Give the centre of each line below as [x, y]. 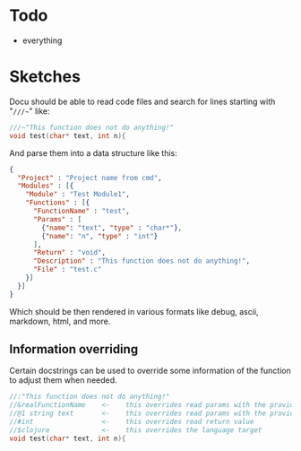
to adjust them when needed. [64, 380]
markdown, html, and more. [60, 321]
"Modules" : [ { [46, 186]
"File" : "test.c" [67, 270]
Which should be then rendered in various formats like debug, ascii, [134, 311]
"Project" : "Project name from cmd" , [90, 178]
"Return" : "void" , [69, 253]
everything [42, 40]
